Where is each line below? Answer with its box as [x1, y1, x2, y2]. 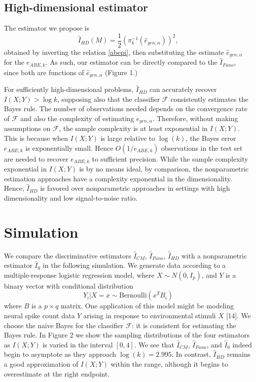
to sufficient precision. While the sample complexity [92, 153, 248, 164]
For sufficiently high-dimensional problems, [4, 84, 134, 94]
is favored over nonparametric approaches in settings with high [40, 183, 230, 193]
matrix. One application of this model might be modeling [61, 300, 234, 311]
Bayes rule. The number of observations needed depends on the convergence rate [4, 103, 248, 114]
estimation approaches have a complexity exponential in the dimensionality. [4, 173, 232, 183]
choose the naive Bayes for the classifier [4, 320, 124, 330]
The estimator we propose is [4, 23, 89, 33]
